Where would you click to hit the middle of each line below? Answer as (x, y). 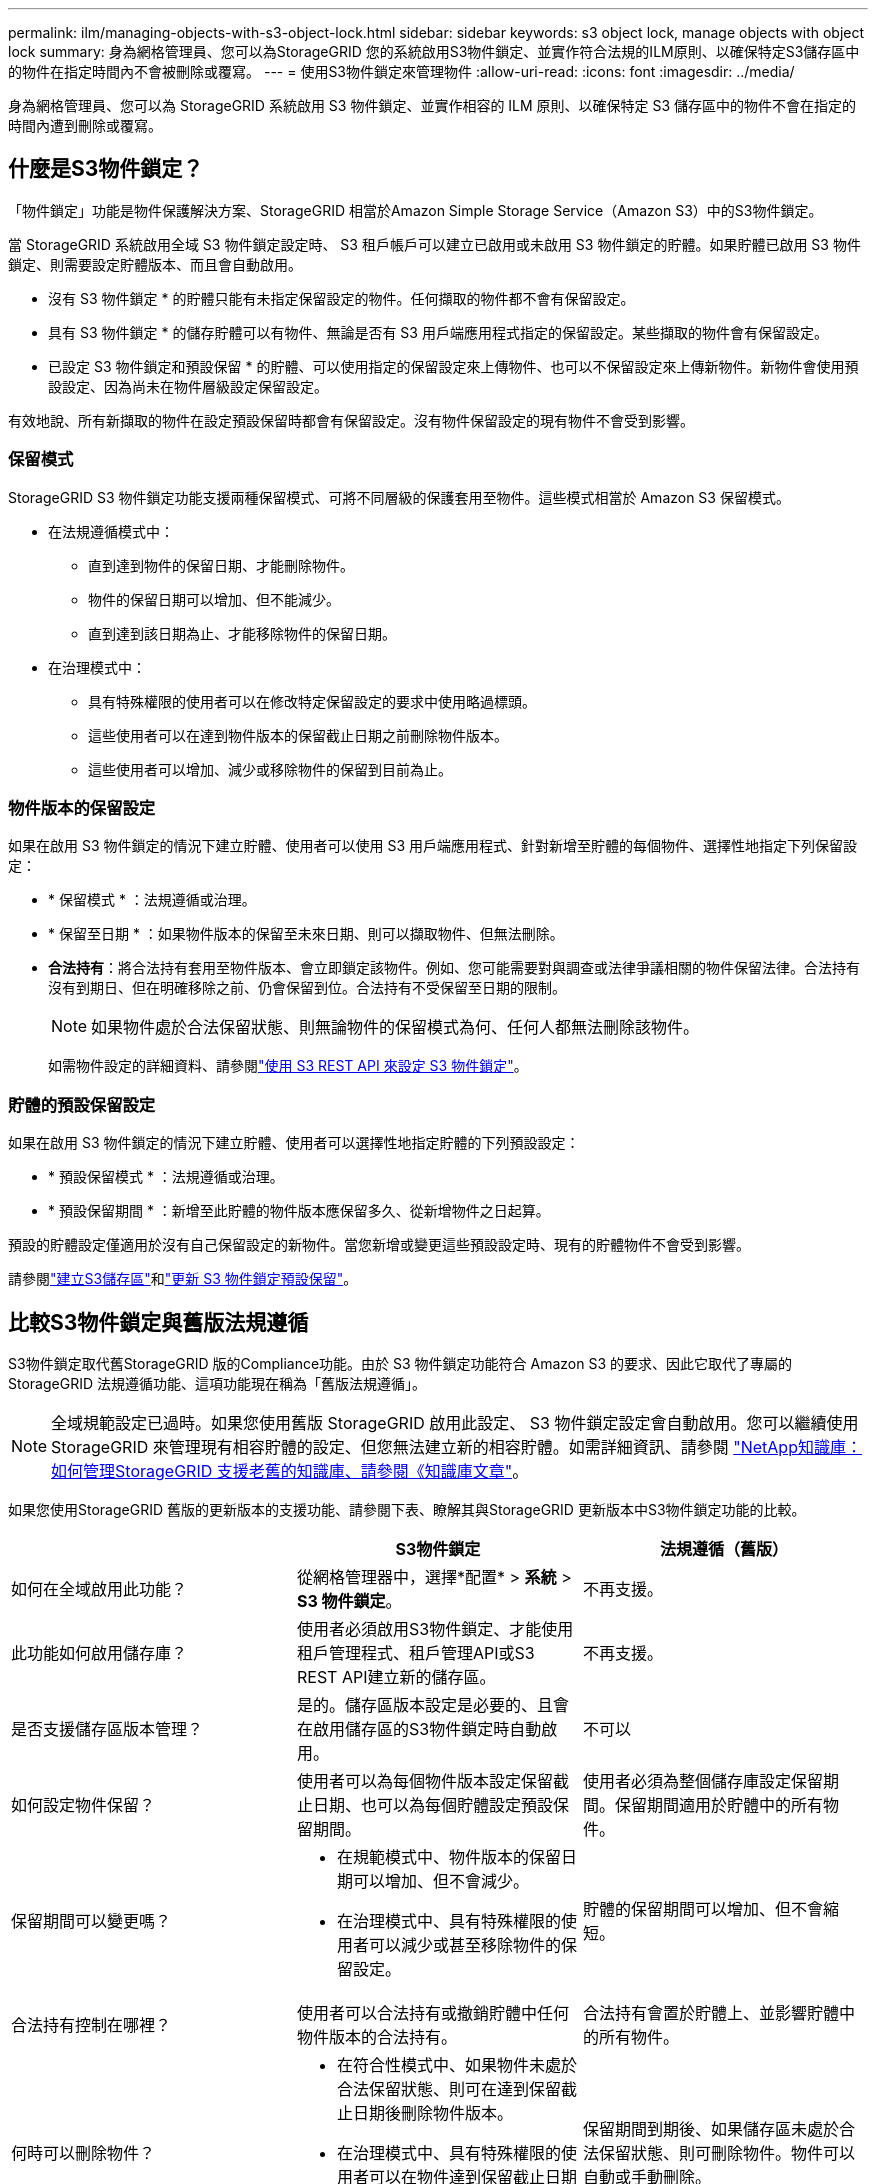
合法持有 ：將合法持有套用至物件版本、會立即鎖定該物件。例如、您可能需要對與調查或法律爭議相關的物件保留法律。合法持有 (454, 968)
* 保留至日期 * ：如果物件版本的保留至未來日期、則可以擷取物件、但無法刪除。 (306, 934)
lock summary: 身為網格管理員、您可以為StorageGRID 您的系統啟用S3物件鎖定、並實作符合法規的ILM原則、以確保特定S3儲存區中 (434, 51)
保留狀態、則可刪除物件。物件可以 (726, 2152)
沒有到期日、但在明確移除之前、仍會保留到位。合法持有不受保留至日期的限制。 (307, 988)
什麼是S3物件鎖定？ (106, 169)
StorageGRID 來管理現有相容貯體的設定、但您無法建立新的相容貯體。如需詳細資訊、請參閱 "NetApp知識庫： (456, 1446)
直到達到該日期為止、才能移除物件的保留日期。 (242, 633)
